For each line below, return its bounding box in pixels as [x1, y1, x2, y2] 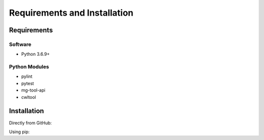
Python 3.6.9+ [21, 51, 50, 57]
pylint [21, 73, 33, 79]
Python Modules [9, 64, 49, 70]
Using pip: [9, 129, 30, 135]
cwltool [21, 94, 36, 100]
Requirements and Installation [9, 7, 134, 18]
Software [9, 41, 32, 47]
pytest [21, 80, 34, 86]
